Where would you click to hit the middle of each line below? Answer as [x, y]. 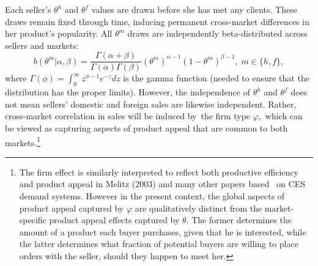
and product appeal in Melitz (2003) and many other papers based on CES [162, 184]
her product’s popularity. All [59, 33]
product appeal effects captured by [114, 220]
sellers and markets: [42, 45]
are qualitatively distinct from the [198, 208]
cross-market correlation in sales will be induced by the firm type [128, 116]
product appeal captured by [72, 208]
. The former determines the [239, 220]
